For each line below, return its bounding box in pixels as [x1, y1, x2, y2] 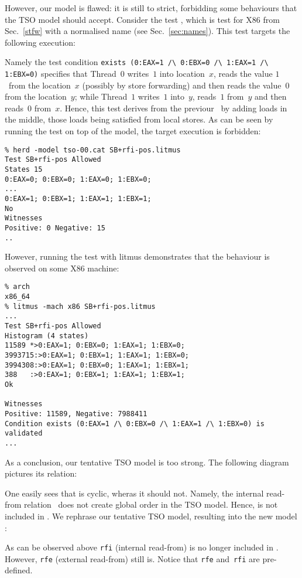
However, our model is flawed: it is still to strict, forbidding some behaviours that [5, 2, 297, 13]
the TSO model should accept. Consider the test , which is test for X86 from [5, 13, 280, 25]
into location [159, 67, 205, 80]
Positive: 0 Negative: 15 [5, 223, 105, 232]
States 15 [5, 165, 43, 174]
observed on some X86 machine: [5, 261, 119, 274]
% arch [5, 283, 30, 291]
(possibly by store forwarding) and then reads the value [82, 79, 282, 91]
